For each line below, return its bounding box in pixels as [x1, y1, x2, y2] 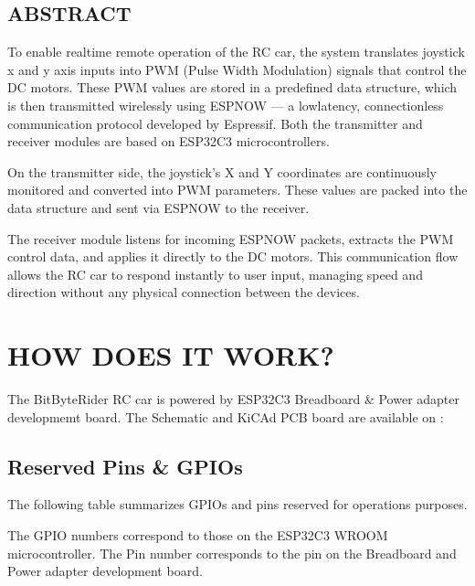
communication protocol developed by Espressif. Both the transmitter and [7, 113, 423, 133]
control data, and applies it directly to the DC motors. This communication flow [7, 247, 459, 266]
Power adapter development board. [7, 561, 203, 581]
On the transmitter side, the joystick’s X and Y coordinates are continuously [7, 162, 438, 181]
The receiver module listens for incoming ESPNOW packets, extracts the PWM [7, 229, 454, 248]
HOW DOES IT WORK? [7, 336, 334, 374]
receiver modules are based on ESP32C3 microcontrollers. [7, 132, 330, 151]
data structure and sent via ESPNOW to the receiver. [7, 197, 310, 217]
